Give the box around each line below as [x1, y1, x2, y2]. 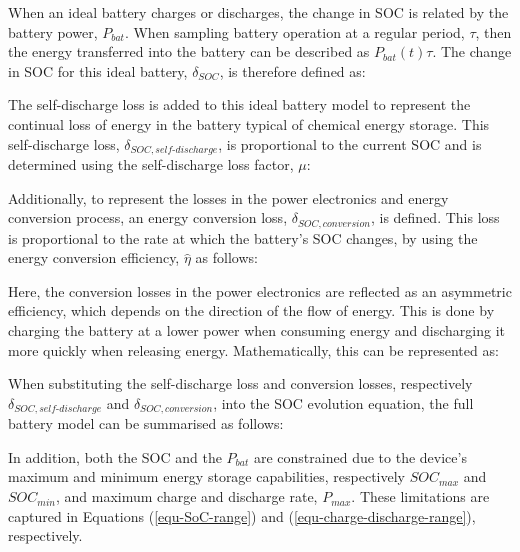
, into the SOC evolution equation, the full [213, 392, 474, 413]
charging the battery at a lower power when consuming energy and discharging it [8, 320, 505, 341]
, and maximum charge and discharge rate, [55, 486, 318, 507]
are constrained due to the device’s [253, 446, 467, 467]
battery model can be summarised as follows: [8, 413, 284, 434]
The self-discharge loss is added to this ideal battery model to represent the [8, 94, 471, 115]
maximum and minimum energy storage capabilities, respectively [8, 466, 405, 487]
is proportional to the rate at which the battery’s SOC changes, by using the [8, 227, 478, 248]
